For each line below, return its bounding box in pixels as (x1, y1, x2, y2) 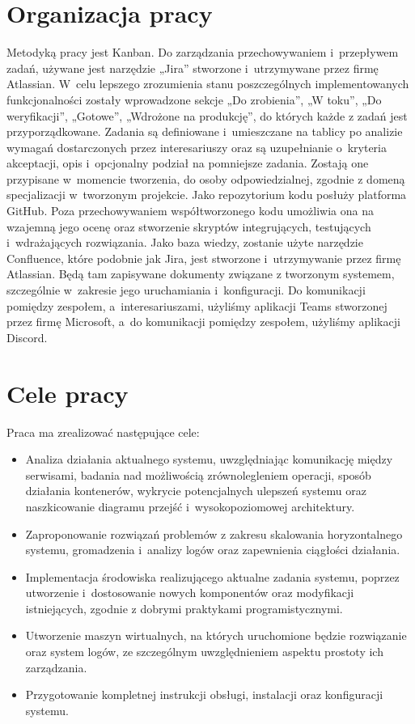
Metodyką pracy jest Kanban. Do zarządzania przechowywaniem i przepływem (6, 44, 399, 61)
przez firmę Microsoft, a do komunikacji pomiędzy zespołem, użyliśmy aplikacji (6, 313, 400, 330)
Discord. (6, 328, 48, 345)
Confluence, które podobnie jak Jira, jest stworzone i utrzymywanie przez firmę (6, 249, 401, 266)
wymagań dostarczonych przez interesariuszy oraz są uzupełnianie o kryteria (6, 138, 387, 155)
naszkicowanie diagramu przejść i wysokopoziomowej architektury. (25, 497, 355, 514)
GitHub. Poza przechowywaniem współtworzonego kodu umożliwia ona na (6, 202, 374, 219)
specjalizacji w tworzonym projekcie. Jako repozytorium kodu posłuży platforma (6, 186, 407, 203)
